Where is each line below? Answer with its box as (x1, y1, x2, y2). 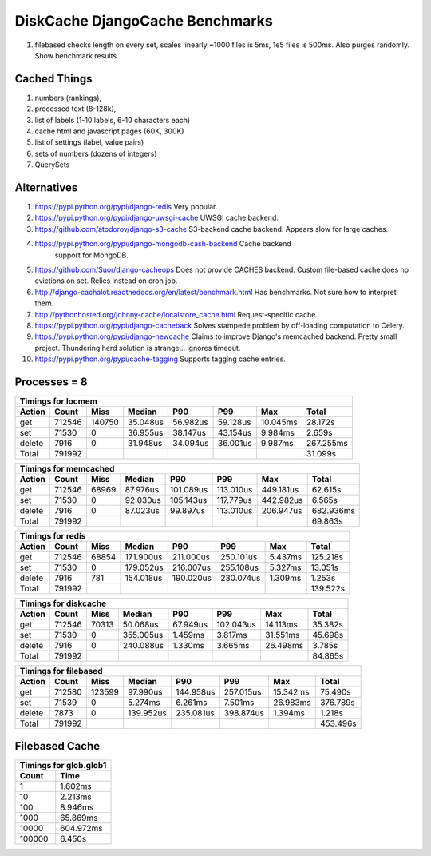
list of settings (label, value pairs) (34, 137, 144, 147)
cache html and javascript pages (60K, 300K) (34, 126, 184, 136)
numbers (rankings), (34, 93, 102, 102)
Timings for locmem (19, 396, 97, 407)
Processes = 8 (14, 375, 88, 388)
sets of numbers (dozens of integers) (34, 149, 157, 158)
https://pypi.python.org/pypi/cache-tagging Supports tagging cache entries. (34, 354, 287, 364)
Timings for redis (19, 531, 86, 542)
